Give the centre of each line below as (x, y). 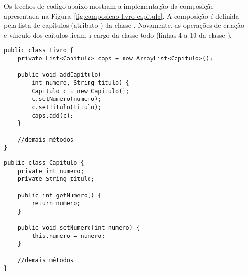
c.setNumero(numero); (67, 99)
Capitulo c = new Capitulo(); (80, 91)
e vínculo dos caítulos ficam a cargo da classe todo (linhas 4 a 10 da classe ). (118, 34)
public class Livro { (39, 50)
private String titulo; (56, 179)
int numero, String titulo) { (80, 83)
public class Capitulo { (44, 163)
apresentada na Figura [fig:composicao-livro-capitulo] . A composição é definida (122, 15)
